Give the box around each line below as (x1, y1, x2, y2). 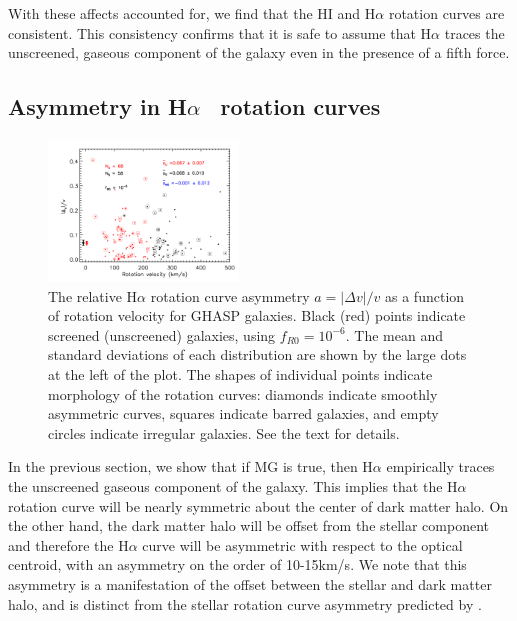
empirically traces (386, 456, 495, 477)
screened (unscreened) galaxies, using (48, 324, 276, 345)
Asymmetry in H (8, 91, 188, 122)
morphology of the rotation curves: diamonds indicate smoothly (48, 383, 438, 404)
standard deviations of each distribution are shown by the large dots (48, 344, 467, 365)
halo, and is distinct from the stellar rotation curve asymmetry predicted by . (8, 593, 482, 614)
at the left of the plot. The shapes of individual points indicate (48, 364, 433, 385)
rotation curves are (388, 3, 505, 23)
